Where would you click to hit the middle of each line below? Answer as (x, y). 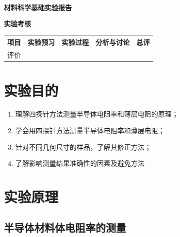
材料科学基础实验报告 (38, 7)
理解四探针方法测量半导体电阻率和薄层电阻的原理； (97, 114)
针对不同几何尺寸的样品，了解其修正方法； (83, 147)
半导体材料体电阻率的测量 (65, 227)
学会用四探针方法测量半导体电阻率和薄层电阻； (90, 130)
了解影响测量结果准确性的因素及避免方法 (80, 163)
